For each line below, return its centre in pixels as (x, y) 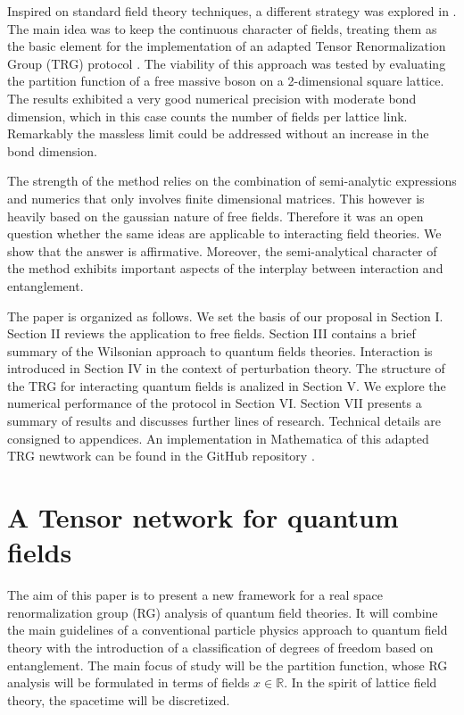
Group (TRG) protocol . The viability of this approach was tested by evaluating (227, 63)
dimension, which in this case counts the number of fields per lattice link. (207, 116)
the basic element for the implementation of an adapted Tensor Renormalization (227, 46)
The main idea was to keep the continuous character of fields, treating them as (222, 28)
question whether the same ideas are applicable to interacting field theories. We (224, 233)
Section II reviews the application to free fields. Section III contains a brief (211, 333)
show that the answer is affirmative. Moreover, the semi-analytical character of (222, 250)
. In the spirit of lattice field (360, 682)
